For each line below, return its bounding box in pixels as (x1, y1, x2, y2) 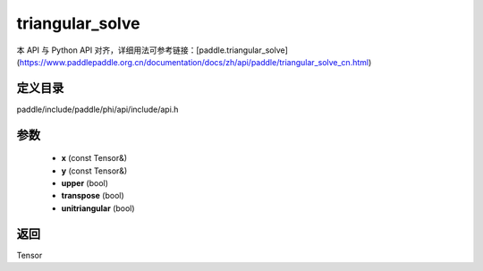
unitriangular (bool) (61, 202, 135, 214)
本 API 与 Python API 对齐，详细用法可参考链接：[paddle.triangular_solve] (16, 45, 288, 55)
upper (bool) (61, 178, 109, 189)
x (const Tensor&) (61, 153, 128, 164)
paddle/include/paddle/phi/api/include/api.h (16, 104, 179, 114)
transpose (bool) (61, 191, 124, 201)
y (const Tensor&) (61, 165, 128, 176)
